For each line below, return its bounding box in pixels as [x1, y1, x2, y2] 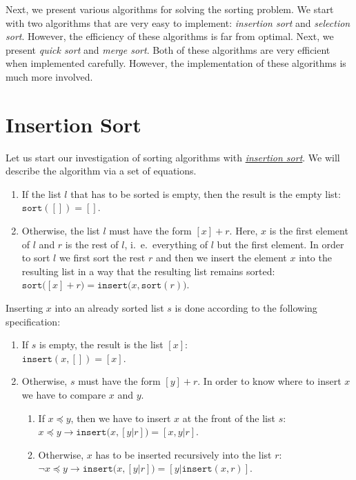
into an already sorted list [55, 301, 164, 315]
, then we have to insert [70, 410, 171, 425]
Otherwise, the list [21, 223, 100, 238]
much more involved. [6, 69, 93, 83]
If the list [21, 186, 61, 201]
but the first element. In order [217, 237, 344, 251]
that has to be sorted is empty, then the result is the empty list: [70, 186, 341, 201]
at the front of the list [182, 410, 275, 425]
